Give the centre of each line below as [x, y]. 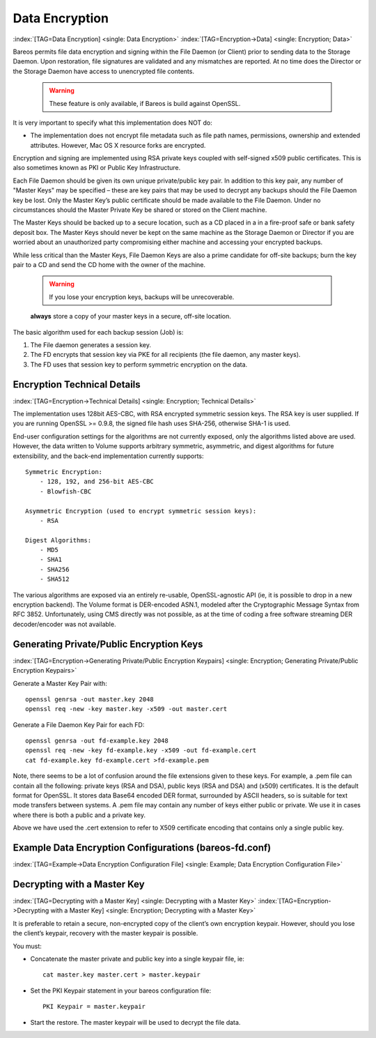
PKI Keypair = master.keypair [94, 1007]
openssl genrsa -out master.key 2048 [90, 699]
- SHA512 [54, 579]
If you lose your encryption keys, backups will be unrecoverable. [142, 297]
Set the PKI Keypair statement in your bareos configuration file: [121, 991]
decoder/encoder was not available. [64, 624]
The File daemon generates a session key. [91, 344]
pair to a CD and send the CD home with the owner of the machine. [109, 264]
